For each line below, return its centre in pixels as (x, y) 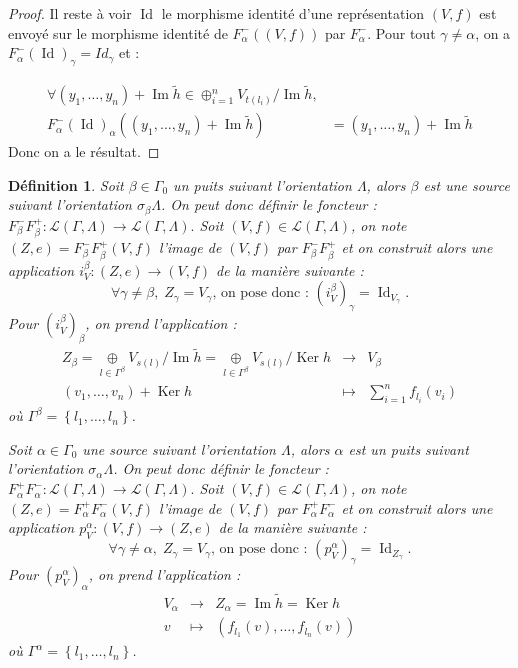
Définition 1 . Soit (66, 184)
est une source (466, 184)
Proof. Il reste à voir (70, 13)
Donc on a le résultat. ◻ (84, 151)
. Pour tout (401, 32)
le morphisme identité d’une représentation (293, 13)
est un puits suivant (408, 448)
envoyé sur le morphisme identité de (118, 32)
